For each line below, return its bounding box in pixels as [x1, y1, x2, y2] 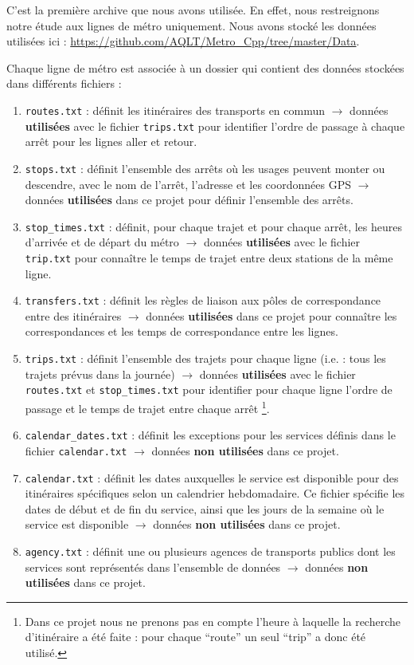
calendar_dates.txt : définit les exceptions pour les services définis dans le [25, 427, 396, 443]
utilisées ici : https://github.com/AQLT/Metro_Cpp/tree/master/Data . [6, 33, 360, 49]
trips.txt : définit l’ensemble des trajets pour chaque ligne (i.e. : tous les [25, 350, 386, 367]
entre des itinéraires [25, 307, 122, 324]
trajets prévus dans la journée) [25, 365, 175, 382]
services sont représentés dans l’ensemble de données [25, 558, 281, 575]
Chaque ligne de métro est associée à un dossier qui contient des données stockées [6, 59, 404, 76]
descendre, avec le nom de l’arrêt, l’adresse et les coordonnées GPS [25, 175, 351, 192]
